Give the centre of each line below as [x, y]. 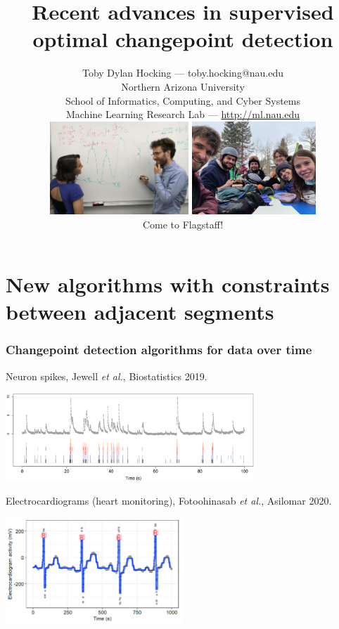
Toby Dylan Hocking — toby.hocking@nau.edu [183, 73]
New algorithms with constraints [168, 284]
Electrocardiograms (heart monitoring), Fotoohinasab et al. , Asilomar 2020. [169, 500]
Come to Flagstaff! [183, 224]
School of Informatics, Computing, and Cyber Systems [183, 100]
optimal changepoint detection [183, 39]
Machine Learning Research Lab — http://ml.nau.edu [183, 114]
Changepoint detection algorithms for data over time [159, 350]
